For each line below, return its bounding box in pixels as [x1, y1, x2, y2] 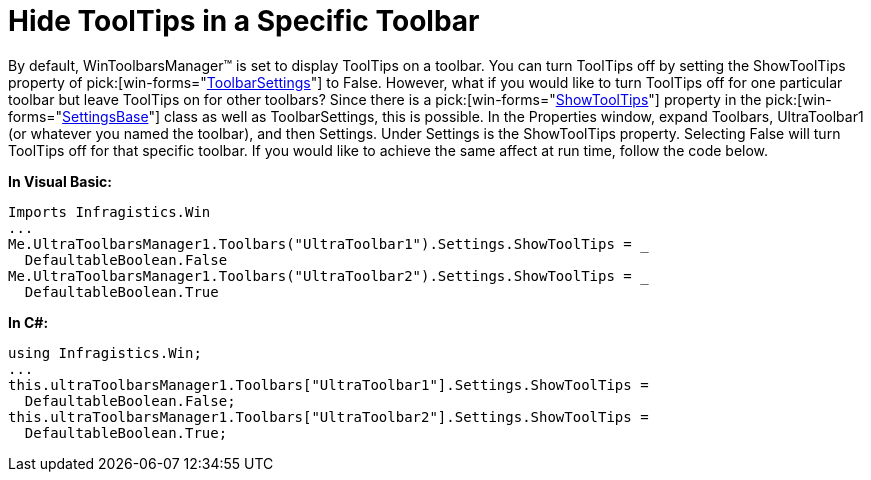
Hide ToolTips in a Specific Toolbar [8, 4, 480, 38]
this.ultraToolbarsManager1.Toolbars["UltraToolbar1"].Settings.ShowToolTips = [8, 376, 649, 393]
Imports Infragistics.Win [8, 203, 211, 220]
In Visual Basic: [8, 172, 112, 190]
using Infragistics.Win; [8, 344, 202, 361]
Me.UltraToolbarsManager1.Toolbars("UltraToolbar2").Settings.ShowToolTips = [8, 267, 632, 284]
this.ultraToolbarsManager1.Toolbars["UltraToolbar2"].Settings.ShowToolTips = [8, 408, 649, 425]
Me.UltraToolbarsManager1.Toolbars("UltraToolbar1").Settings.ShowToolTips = [8, 235, 632, 252]
